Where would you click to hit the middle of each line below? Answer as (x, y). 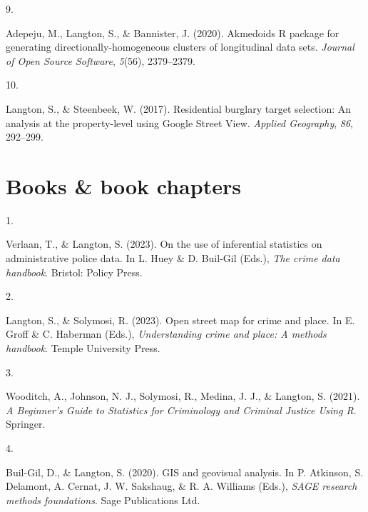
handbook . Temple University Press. (83, 348)
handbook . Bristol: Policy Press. (74, 272)
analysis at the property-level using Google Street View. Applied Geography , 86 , (179, 122)
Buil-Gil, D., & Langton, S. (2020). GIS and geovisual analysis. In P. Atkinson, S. (185, 472)
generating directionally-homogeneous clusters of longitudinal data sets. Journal (180, 47)
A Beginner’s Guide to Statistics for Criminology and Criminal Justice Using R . (181, 410)
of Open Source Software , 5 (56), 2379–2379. (101, 60)
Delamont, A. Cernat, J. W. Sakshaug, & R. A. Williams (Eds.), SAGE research (182, 486)
